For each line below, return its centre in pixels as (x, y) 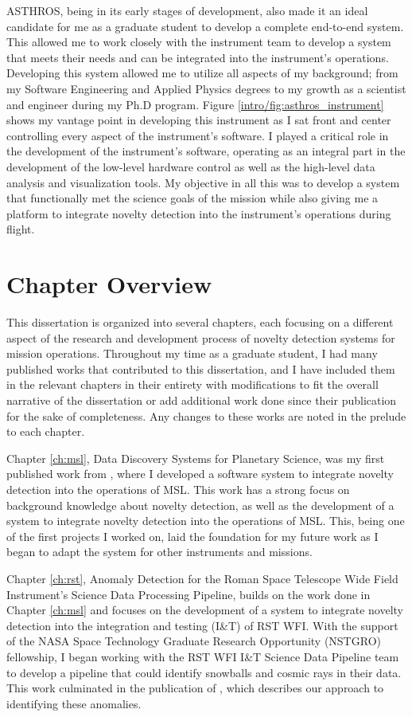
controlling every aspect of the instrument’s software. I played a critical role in (198, 135)
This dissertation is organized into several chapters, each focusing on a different (200, 322)
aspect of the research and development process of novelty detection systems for (201, 337)
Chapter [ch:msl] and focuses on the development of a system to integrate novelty (205, 610)
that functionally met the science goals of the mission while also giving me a (192, 198)
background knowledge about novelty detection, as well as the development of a (200, 505)
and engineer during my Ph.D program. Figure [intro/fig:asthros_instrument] (195, 104)
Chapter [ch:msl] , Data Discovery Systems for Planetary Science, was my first (196, 458)
